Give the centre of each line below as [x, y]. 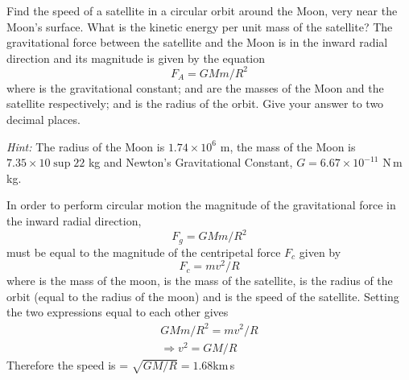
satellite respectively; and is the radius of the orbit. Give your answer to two [195, 103]
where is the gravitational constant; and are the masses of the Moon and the [195, 87]
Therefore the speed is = [68, 364]
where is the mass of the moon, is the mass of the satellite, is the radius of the [200, 281]
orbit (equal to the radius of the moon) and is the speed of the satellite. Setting [203, 296]
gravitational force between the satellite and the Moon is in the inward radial [197, 42]
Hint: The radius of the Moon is [86, 146]
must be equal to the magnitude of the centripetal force [144, 252]
